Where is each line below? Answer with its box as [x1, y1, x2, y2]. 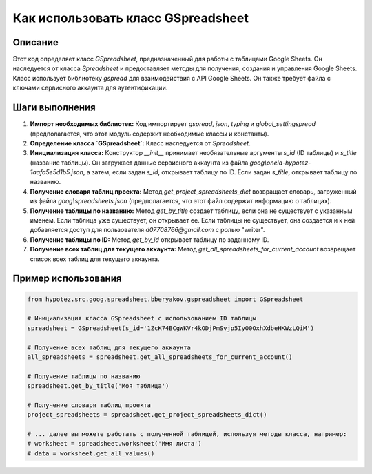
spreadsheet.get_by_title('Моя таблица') [27, 382, 169, 390]
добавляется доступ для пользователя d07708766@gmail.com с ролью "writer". [30, 226, 265, 234]
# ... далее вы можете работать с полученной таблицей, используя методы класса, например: [27, 431, 347, 438]
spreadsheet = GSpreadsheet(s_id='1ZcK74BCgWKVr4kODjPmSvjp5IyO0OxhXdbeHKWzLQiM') [27, 324, 315, 332]
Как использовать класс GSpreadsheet [12, 10, 249, 25]
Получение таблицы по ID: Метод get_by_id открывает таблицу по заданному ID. [30, 235, 269, 244]
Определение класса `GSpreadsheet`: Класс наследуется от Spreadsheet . [30, 138, 251, 147]
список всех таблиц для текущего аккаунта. [30, 255, 160, 263]
